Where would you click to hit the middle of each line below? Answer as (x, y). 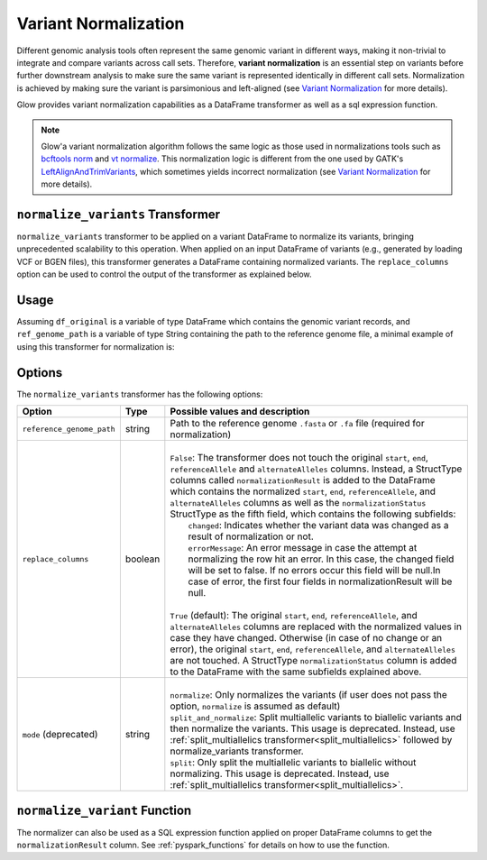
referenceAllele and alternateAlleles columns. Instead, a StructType (316, 469)
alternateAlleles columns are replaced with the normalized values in (316, 627)
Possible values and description (240, 412)
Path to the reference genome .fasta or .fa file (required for (297, 424)
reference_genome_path (69, 429)
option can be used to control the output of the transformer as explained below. (164, 274)
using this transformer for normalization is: (96, 346)
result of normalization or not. (251, 536)
